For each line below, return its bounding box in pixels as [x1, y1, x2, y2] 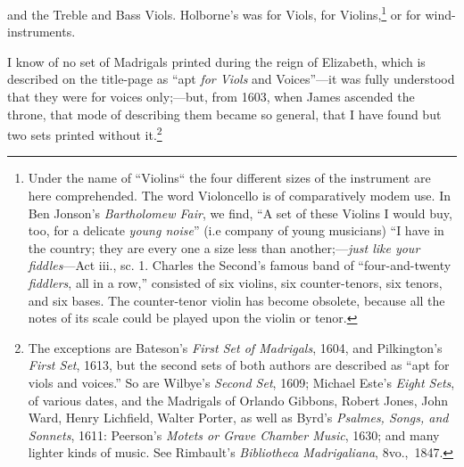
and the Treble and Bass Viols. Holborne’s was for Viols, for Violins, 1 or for [7, 3, 421, 23]
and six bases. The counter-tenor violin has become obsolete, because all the [28, 291, 445, 309]
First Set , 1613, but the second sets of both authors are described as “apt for [28, 356, 450, 374]
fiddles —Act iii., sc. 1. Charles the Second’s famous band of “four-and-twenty [28, 256, 452, 274]
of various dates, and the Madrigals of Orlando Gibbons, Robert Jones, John [28, 390, 449, 409]
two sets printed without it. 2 [7, 123, 162, 143]
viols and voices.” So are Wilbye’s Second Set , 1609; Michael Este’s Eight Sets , [28, 373, 455, 391]
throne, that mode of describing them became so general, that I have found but [7, 104, 442, 123]
